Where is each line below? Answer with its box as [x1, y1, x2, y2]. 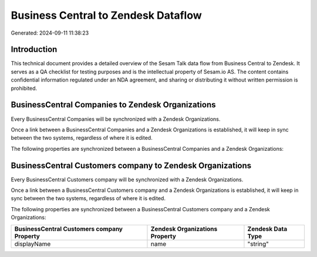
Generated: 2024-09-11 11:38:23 [11, 29, 89, 36]
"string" [247, 239, 269, 248]
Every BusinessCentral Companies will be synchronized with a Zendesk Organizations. [11, 115, 221, 123]
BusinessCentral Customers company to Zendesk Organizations [11, 160, 252, 170]
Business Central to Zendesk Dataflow [11, 9, 202, 22]
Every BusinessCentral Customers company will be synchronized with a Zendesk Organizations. [11, 176, 244, 183]
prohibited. [11, 84, 38, 92]
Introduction [11, 45, 58, 55]
